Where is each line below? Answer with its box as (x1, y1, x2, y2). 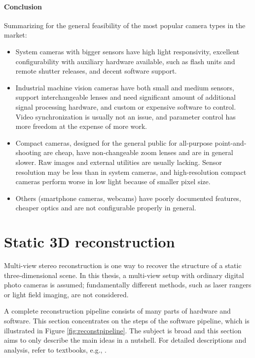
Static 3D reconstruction (4, 232, 175, 252)
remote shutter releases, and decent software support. (15, 66, 177, 76)
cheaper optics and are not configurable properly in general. (15, 202, 196, 213)
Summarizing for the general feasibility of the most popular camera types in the (4, 20, 246, 30)
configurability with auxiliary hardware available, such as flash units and (15, 56, 235, 66)
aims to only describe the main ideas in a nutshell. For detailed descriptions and (4, 335, 247, 345)
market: (4, 30, 27, 40)
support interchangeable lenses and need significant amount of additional (15, 92, 236, 102)
